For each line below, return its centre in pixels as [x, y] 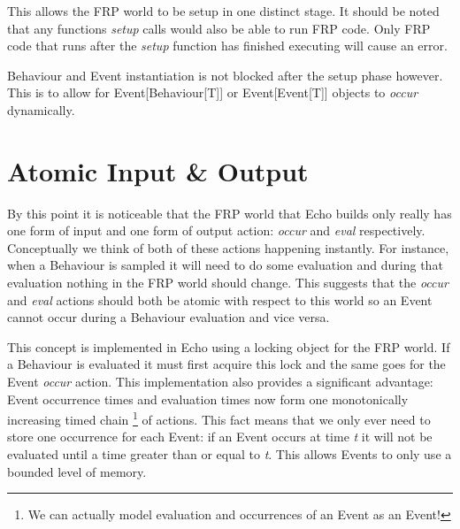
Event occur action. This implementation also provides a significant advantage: [220, 382]
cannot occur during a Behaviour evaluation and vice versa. [169, 317]
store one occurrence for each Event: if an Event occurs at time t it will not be [220, 437]
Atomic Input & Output [158, 170]
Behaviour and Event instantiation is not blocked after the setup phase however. [225, 75]
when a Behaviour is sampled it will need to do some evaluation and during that [225, 265]
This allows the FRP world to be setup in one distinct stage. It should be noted [223, 11]
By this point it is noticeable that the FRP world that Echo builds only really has [230, 213]
